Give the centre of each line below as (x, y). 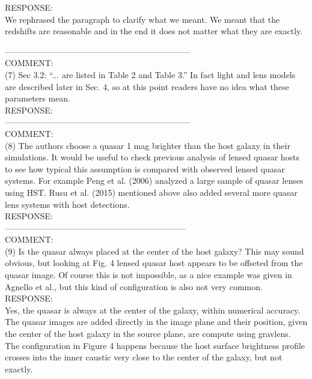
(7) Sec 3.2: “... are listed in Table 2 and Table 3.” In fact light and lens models (150, 74)
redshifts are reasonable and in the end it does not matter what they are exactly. (154, 31)
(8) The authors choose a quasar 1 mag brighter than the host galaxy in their (148, 145)
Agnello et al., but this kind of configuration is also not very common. (134, 286)
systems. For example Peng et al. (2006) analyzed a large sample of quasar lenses (154, 180)
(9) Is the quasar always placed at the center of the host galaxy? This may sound (154, 251)
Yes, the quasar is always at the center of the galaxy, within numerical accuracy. (153, 310)
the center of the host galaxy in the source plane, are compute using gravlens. (148, 334)
